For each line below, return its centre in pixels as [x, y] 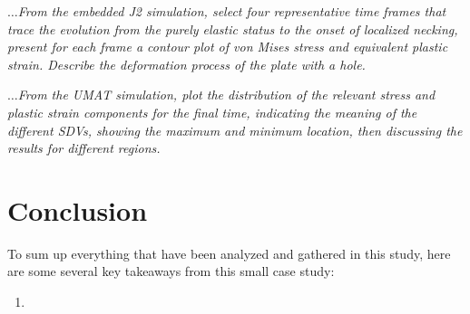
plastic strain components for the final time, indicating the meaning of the [212, 112]
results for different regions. [84, 148]
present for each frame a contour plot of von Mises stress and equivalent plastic [228, 47]
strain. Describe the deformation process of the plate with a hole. [186, 64]
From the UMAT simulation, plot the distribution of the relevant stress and [226, 95]
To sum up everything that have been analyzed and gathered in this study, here [229, 253]
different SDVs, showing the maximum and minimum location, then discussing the [235, 130]
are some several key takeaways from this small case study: [171, 271]
